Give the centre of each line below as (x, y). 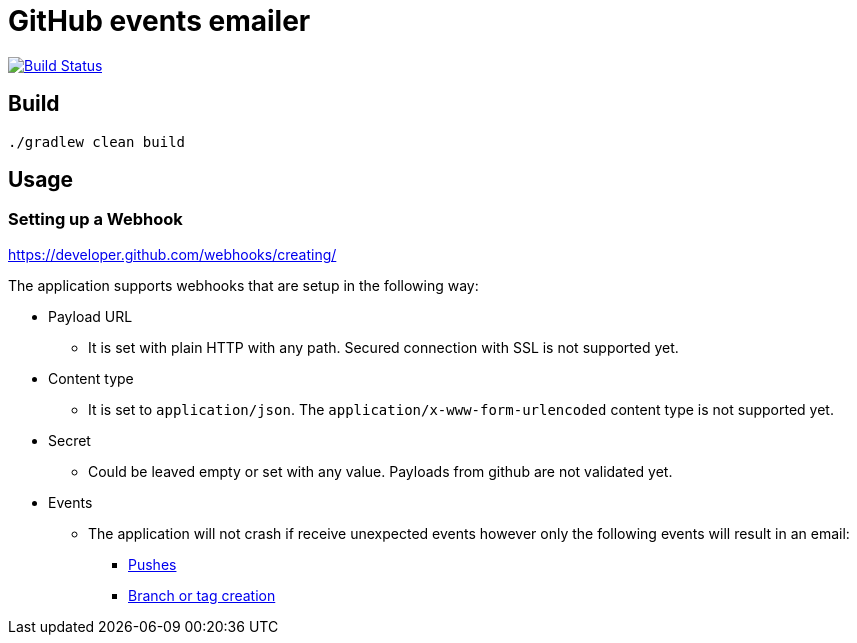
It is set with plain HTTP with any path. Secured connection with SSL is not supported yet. (383, 347)
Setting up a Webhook (95, 219)
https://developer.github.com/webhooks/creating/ (172, 254)
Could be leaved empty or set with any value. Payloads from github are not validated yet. (380, 471)
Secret (69, 440)
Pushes (152, 564)
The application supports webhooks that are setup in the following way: (243, 285)
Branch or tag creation (202, 595)
